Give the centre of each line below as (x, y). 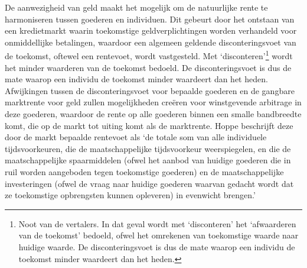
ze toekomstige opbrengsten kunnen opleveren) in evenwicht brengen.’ (130, 195)
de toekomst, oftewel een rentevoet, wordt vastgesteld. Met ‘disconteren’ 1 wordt (149, 55)
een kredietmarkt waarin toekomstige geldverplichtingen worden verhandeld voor (151, 30)
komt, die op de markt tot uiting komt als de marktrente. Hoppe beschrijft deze (149, 125)
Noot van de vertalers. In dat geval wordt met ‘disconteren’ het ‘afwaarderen (157, 223)
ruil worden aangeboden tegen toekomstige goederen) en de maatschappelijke (144, 171)
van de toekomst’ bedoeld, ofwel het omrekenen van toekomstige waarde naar (159, 235)
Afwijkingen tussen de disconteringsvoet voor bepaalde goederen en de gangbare (150, 90)
